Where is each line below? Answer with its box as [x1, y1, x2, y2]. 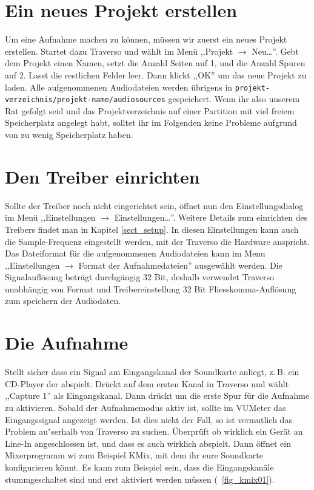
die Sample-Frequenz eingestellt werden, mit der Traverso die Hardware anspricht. [5, 235, 310, 247]
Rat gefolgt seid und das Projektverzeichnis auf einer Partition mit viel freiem [5, 104, 295, 117]
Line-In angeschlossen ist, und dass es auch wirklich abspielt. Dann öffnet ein [5, 437, 291, 449]
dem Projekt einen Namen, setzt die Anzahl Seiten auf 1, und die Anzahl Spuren [5, 57, 306, 69]
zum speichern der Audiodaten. [5, 294, 121, 307]
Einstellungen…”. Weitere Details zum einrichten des [114, 211, 308, 224]
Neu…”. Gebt [252, 44, 299, 57]
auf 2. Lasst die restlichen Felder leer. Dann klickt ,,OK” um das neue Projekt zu [5, 68, 307, 81]
